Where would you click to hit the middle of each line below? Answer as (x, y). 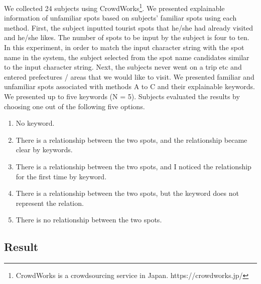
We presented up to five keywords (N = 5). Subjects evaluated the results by (122, 96)
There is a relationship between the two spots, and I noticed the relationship (134, 166)
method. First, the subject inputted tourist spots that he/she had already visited (128, 27)
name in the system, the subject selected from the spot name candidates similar (127, 57)
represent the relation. (50, 203)
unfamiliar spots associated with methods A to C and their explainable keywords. (129, 86)
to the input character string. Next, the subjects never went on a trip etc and (123, 67)
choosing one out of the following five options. (75, 106)
